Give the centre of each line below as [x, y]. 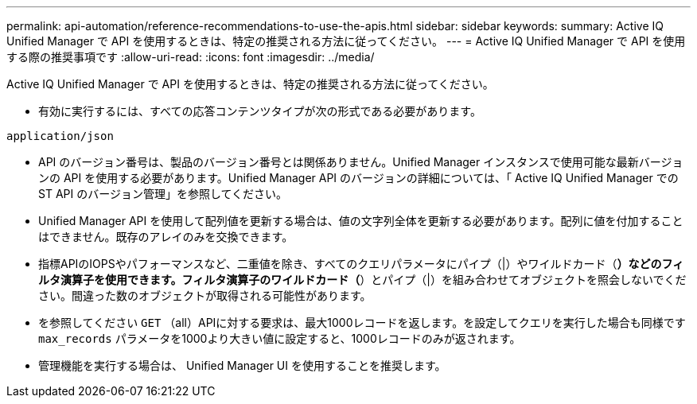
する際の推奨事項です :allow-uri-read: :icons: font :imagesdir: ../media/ [191, 57]
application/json [60, 136]
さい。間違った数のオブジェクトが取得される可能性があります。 [205, 295]
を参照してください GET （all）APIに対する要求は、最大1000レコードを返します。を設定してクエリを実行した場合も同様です [362, 322]
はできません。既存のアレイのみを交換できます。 [166, 237]
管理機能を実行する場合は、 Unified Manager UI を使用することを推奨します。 [242, 365]
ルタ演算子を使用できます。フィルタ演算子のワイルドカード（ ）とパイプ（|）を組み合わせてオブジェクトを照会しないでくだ [362, 280]
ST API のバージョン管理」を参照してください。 [163, 194]
